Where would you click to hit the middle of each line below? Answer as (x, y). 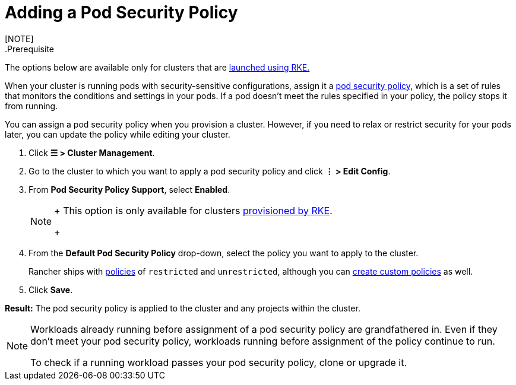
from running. (31, 106)
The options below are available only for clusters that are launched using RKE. (157, 67)
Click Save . (51, 289)
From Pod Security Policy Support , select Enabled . (129, 189)
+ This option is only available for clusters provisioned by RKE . (193, 210)
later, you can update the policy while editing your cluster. (118, 134)
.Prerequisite (30, 49)
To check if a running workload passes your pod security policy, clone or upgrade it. (219, 362)
